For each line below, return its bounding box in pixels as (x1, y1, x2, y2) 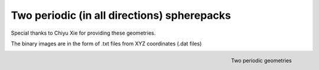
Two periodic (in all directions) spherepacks (11, 9, 232, 22)
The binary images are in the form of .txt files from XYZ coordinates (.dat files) (11, 40, 202, 47)
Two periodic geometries (230, 57, 292, 64)
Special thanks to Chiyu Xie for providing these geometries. (11, 29, 156, 36)
